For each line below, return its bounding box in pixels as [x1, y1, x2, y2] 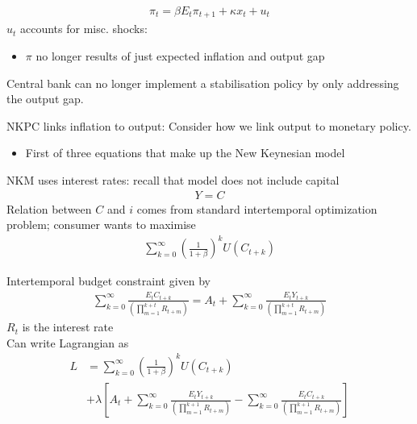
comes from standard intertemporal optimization [136, 200, 377, 217]
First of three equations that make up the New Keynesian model [25, 144, 345, 161]
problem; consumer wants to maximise [6, 216, 196, 233]
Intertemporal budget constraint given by [6, 272, 211, 289]
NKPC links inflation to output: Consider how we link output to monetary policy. [6, 117, 411, 134]
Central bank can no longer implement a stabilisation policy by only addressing [6, 74, 399, 91]
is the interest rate [22, 318, 114, 335]
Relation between [6, 200, 92, 217]
